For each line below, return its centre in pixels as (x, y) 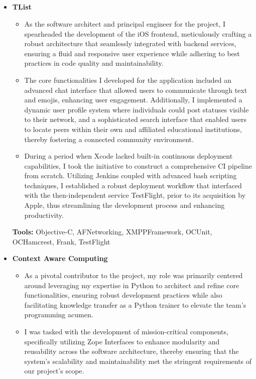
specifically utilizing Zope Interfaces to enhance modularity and (122, 341)
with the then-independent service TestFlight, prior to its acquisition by (135, 195)
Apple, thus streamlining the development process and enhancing (124, 205)
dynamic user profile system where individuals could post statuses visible (137, 109)
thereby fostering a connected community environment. (109, 139)
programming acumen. (59, 314)
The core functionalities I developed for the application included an (128, 80)
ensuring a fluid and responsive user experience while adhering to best (132, 53)
